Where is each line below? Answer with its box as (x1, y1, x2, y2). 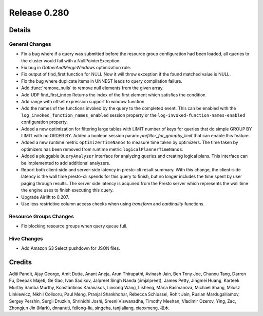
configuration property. (21, 119, 68, 125)
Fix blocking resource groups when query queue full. (21, 223, 128, 229)
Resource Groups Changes (9, 213, 74, 220)
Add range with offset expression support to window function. (21, 99, 146, 105)
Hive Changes (9, 235, 43, 242)
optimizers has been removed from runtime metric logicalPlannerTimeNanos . (21, 146, 184, 152)
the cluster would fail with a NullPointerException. (21, 57, 121, 63)
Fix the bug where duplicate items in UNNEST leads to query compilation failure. (21, 78, 183, 84)
